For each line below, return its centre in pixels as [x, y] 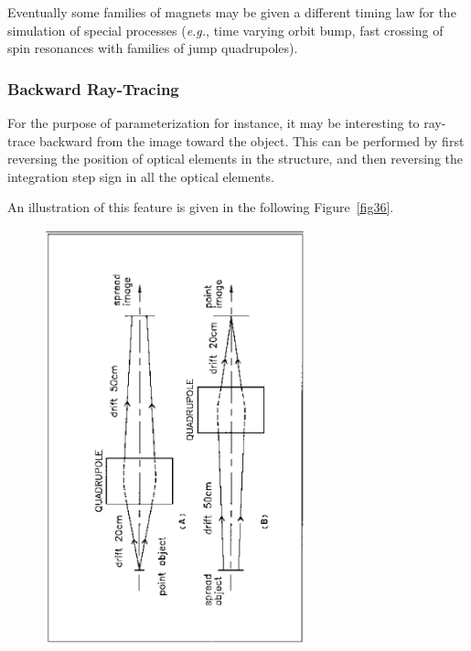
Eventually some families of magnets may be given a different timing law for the [232, 12]
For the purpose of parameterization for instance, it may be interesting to [214, 123]
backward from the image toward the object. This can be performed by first [252, 140]
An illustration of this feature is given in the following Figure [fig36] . [201, 207]
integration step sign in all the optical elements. [141, 176]
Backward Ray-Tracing [93, 88]
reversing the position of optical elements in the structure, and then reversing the [235, 159]
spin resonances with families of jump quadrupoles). [153, 48]
